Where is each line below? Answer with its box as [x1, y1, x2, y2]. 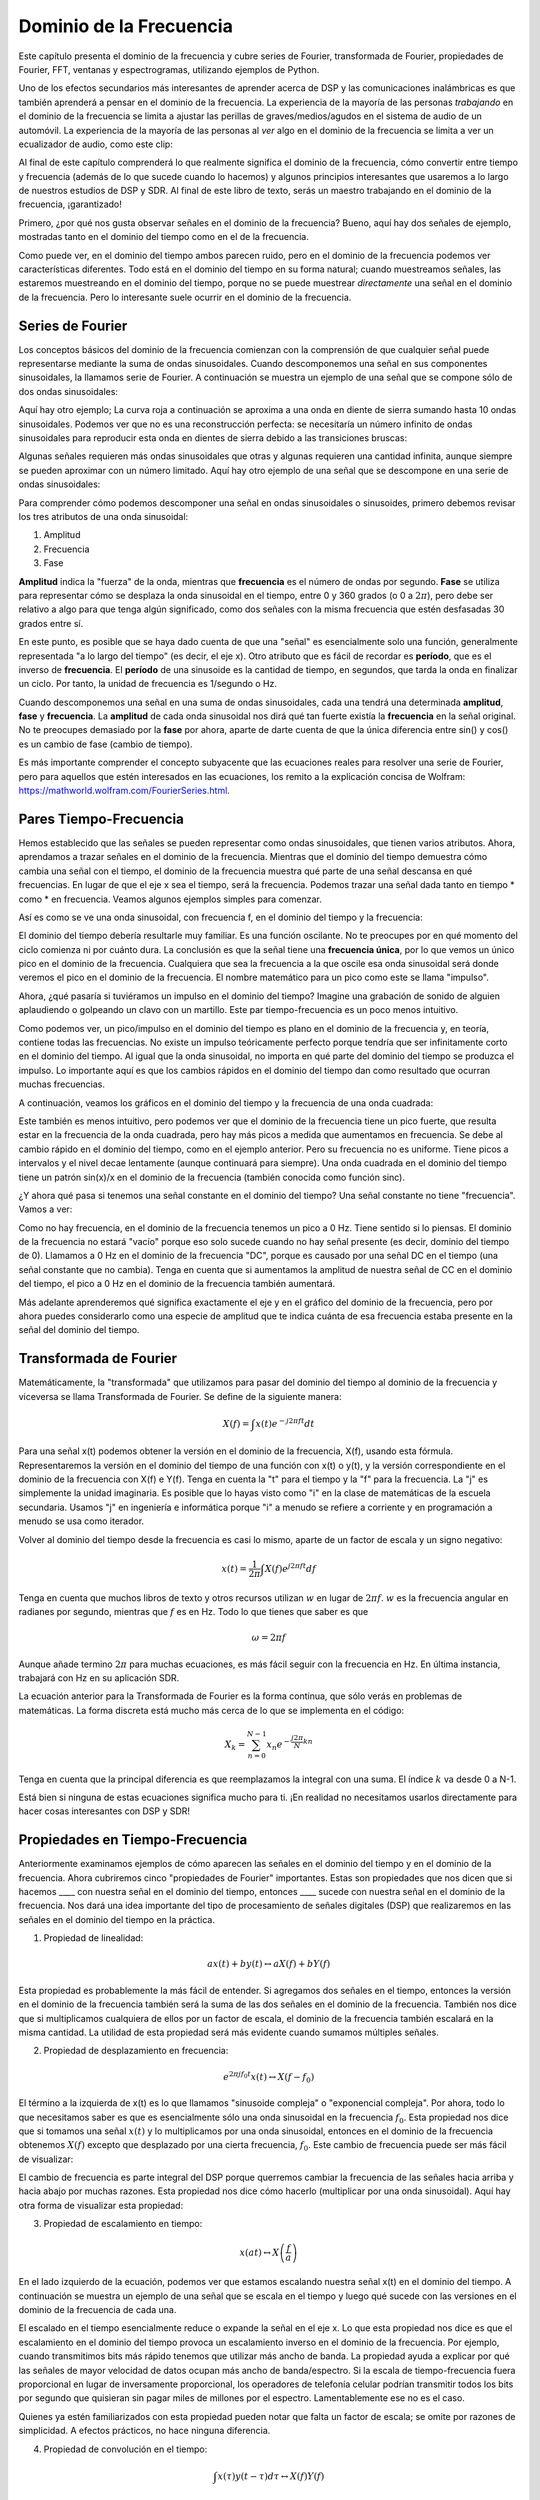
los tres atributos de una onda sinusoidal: [18, 511, 189, 522]
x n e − [266, 1737, 290, 1752]
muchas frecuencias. [18, 1078, 105, 1090]
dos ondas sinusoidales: [18, 385, 119, 397]
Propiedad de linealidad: [43, 1932, 144, 1944]
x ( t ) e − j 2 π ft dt [255, 1416, 315, 1429]
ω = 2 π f [251, 1632, 287, 1644]
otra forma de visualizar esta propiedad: [18, 2199, 184, 2211]
